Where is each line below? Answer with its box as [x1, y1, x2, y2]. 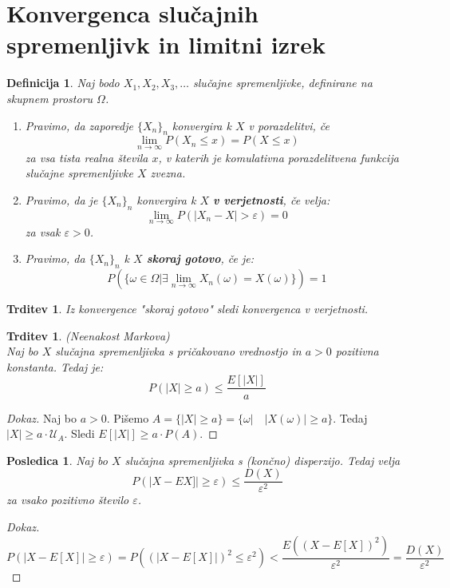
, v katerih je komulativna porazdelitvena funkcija [158, 149, 399, 165]
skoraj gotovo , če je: [146, 250, 255, 267]
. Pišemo [106, 409, 149, 426]
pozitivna [335, 343, 379, 360]
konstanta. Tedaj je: [6, 358, 104, 375]
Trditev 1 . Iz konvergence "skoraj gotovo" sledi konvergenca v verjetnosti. [6, 300, 369, 317]
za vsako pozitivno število [6, 491, 129, 508]
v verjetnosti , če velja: [213, 191, 330, 208]
